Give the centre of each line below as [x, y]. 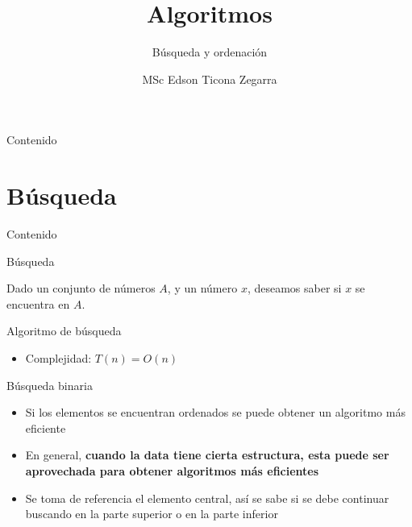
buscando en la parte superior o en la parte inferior [152, 514]
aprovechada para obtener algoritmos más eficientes [172, 470]
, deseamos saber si [294, 288]
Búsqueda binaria [50, 385]
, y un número [202, 288]
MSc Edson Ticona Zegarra [210, 79]
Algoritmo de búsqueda [64, 331]
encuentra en [38, 303]
